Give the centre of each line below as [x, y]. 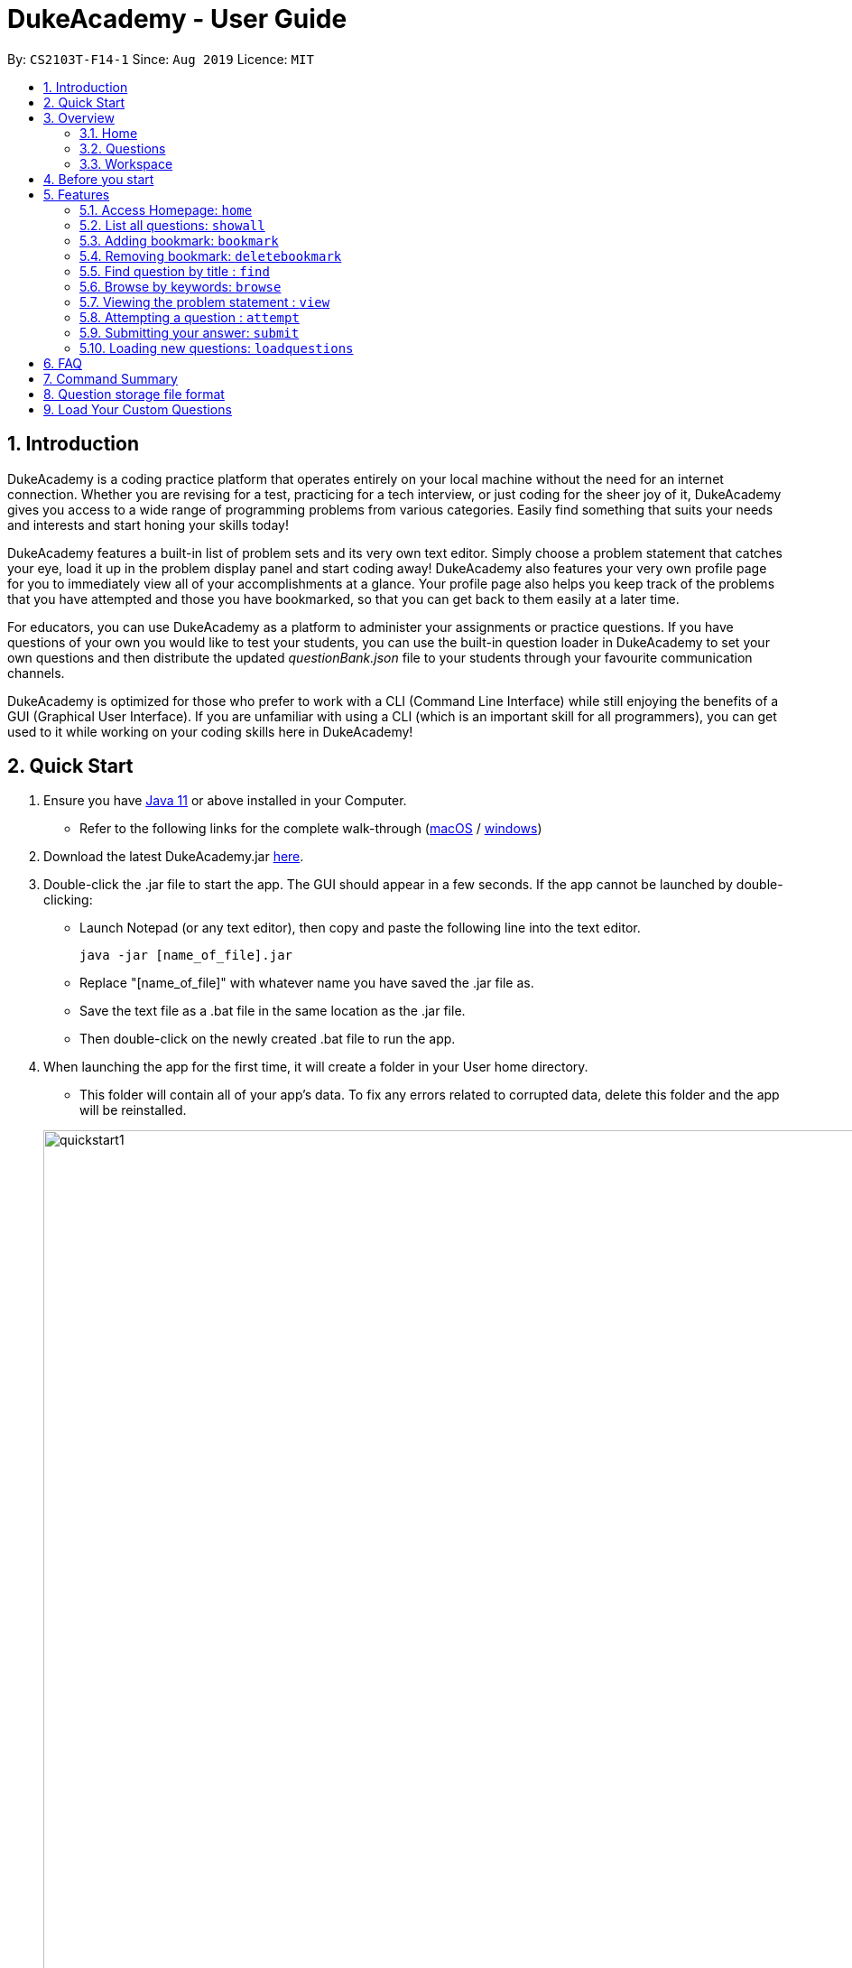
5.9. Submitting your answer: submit [190, 332]
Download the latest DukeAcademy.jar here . [174, 857]
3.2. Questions [123, 148]
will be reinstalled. [133, 1110]
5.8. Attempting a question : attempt [190, 317]
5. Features [77, 194]
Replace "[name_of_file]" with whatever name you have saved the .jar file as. [307, 983]
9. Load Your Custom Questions [138, 409]
